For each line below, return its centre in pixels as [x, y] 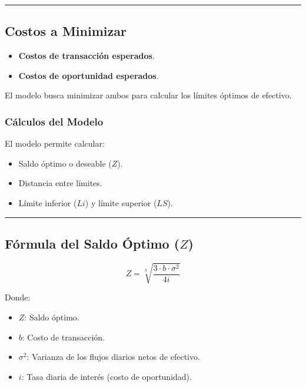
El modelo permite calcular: [55, 143]
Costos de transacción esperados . [87, 56]
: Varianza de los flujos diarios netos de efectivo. [113, 357]
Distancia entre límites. [60, 183]
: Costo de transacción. [63, 337]
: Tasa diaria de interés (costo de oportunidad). [107, 376]
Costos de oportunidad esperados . [89, 75]
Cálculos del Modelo [54, 121]
